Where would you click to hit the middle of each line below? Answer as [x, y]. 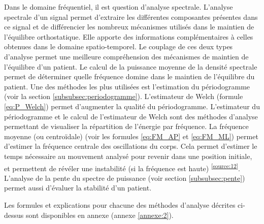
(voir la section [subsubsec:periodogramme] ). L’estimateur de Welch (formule [124, 96]
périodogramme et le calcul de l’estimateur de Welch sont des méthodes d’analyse [131, 116]
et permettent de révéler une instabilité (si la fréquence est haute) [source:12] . [122, 167]
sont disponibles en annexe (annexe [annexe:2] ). [100, 215]
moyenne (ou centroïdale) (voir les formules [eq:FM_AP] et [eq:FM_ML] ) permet [131, 136]
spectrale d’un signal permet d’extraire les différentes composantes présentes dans [131, 17]
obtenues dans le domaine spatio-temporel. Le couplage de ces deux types [119, 46]
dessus [14, 215]
